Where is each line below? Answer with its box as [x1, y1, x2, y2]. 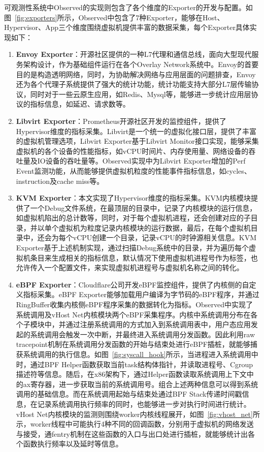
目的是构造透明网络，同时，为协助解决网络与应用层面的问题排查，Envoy [16, 69, 256, 79]
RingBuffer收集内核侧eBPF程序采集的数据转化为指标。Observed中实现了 [16, 299, 253, 310]
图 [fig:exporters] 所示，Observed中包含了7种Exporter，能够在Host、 [4, 12, 224, 22]
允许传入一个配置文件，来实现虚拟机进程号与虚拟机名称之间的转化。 [16, 262, 244, 273]
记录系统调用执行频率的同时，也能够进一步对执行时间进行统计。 [37, 398, 251, 409]
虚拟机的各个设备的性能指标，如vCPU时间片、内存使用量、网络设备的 [16, 145, 249, 156]
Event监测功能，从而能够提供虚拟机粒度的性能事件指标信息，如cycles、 [16, 165, 251, 176]
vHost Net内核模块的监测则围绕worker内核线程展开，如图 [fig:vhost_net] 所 [16, 408, 260, 419]
